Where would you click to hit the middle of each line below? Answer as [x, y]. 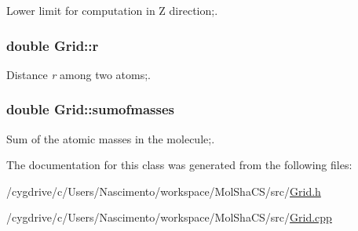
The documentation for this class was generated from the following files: [179, 165]
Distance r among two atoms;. [79, 74]
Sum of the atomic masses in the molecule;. [111, 138]
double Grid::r [53, 45]
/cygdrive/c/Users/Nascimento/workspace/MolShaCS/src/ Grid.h [164, 191]
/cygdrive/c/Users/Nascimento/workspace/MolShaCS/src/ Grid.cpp [169, 217]
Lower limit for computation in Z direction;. [112, 10]
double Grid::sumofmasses [90, 109]
